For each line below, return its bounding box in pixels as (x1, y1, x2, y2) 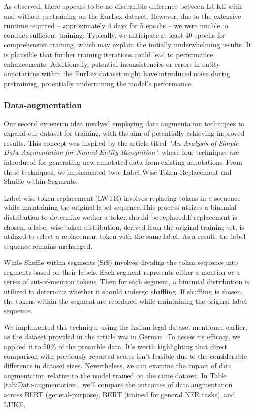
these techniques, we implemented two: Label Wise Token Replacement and (4, 166, 232, 176)
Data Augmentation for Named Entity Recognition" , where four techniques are (4, 147, 239, 157)
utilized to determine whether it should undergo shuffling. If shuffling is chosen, (4, 286, 243, 296)
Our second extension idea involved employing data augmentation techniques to (4, 118, 245, 128)
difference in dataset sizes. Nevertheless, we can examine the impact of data (4, 360, 232, 371)
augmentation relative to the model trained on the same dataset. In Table (4, 370, 227, 380)
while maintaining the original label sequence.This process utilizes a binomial (4, 202, 237, 212)
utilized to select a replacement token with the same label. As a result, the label (4, 231, 246, 241)
